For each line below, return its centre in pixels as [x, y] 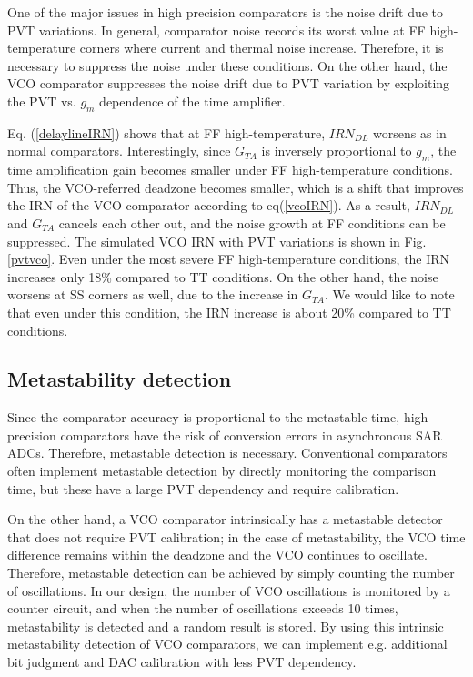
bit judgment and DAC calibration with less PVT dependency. [182, 662]
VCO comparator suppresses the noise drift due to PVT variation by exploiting [229, 83]
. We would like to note [389, 294]
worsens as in [410, 132]
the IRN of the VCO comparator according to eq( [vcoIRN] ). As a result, [209, 205]
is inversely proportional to [337, 151]
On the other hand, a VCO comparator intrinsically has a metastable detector [225, 519]
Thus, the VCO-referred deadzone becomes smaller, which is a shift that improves [236, 187]
